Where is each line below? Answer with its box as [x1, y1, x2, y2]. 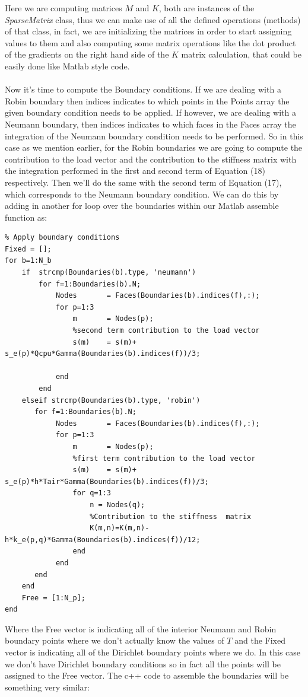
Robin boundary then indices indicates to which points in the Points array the [5, 94, 290, 107]
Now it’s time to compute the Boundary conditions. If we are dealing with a [5, 83, 281, 96]
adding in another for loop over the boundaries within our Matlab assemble [5, 199, 279, 212]
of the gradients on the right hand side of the [5, 48, 169, 61]
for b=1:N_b [5, 256, 52, 265]
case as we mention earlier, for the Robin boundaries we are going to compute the [5, 141, 303, 154]
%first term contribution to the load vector [72, 454, 256, 463]
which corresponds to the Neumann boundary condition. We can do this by [5, 187, 279, 200]
